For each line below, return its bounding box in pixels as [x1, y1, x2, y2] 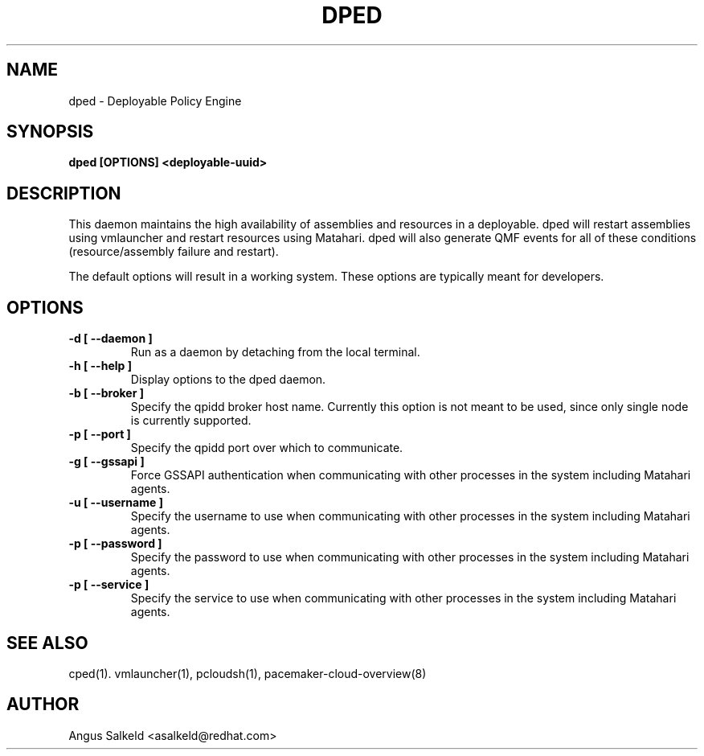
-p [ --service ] [68, 577, 149, 592]
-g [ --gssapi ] [68, 454, 145, 469]
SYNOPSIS [6, 121, 94, 142]
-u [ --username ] [68, 495, 163, 510]
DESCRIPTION [6, 183, 121, 203]
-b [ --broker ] [68, 386, 144, 401]
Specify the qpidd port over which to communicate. [130, 441, 403, 455]
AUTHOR [6, 694, 80, 715]
